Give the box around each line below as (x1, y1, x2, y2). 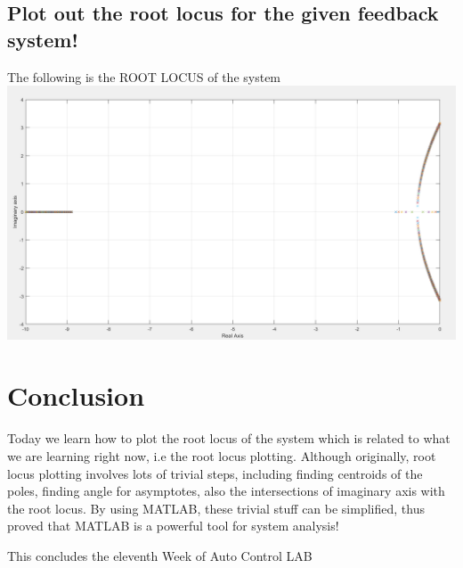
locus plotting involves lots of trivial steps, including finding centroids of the (7, 464, 423, 482)
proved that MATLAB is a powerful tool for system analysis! (7, 516, 339, 535)
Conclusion (7, 377, 145, 414)
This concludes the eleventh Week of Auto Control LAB (7, 546, 313, 564)
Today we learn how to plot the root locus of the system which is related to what (7, 429, 451, 448)
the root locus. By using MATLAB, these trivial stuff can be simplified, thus (7, 498, 425, 517)
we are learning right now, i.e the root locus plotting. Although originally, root (7, 446, 436, 465)
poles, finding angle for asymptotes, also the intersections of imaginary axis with (7, 482, 445, 500)
